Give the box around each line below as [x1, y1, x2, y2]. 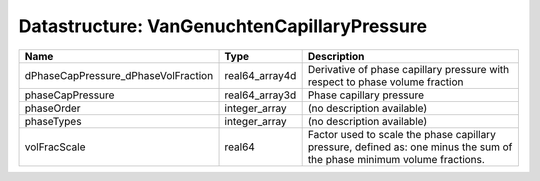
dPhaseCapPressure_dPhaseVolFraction [24, 68, 214, 82]
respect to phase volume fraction [307, 75, 464, 89]
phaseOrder [24, 101, 81, 115]
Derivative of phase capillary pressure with [307, 62, 510, 76]
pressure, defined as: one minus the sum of [307, 140, 513, 154]
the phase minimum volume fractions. [307, 152, 485, 166]
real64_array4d [224, 68, 297, 82]
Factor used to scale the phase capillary [307, 127, 497, 141]
